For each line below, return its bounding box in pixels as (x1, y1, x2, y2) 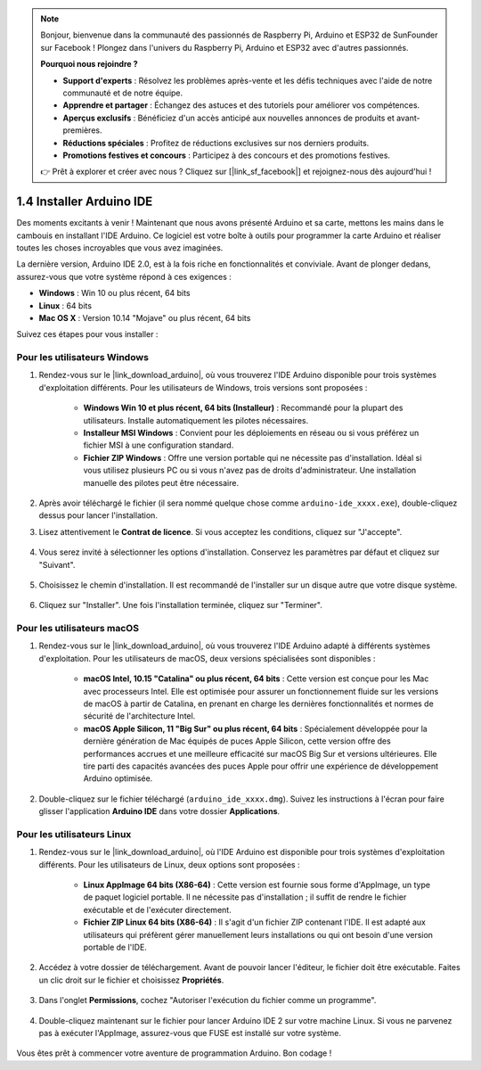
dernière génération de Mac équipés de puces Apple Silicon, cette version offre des (83, 736, 391, 746)
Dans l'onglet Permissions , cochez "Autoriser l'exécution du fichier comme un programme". (38, 995, 377, 1006)
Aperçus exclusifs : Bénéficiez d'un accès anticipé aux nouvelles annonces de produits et (62, 112, 395, 123)
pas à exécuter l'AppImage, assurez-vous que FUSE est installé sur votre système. (38, 1027, 342, 1038)
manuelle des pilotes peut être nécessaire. (83, 477, 240, 488)
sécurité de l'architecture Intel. (83, 711, 196, 721)
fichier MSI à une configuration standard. (83, 440, 234, 450)
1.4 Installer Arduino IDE (16, 194, 153, 210)
